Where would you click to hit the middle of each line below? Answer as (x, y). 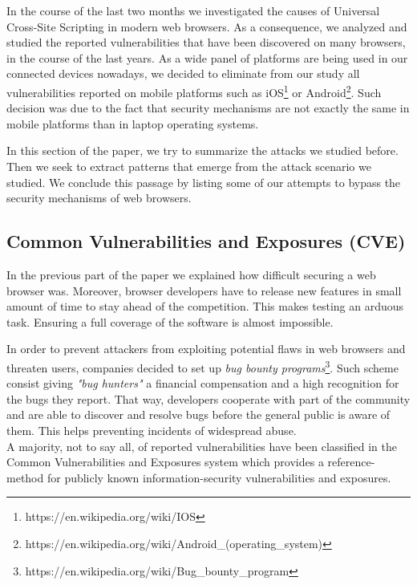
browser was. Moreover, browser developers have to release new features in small (204, 290)
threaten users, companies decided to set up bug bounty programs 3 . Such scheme (202, 366)
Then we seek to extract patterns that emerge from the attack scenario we (189, 166)
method (25, 477)
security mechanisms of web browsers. (99, 198)
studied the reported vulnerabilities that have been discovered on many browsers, (206, 42)
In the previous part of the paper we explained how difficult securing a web (191, 274)
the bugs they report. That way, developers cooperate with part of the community (208, 398)
